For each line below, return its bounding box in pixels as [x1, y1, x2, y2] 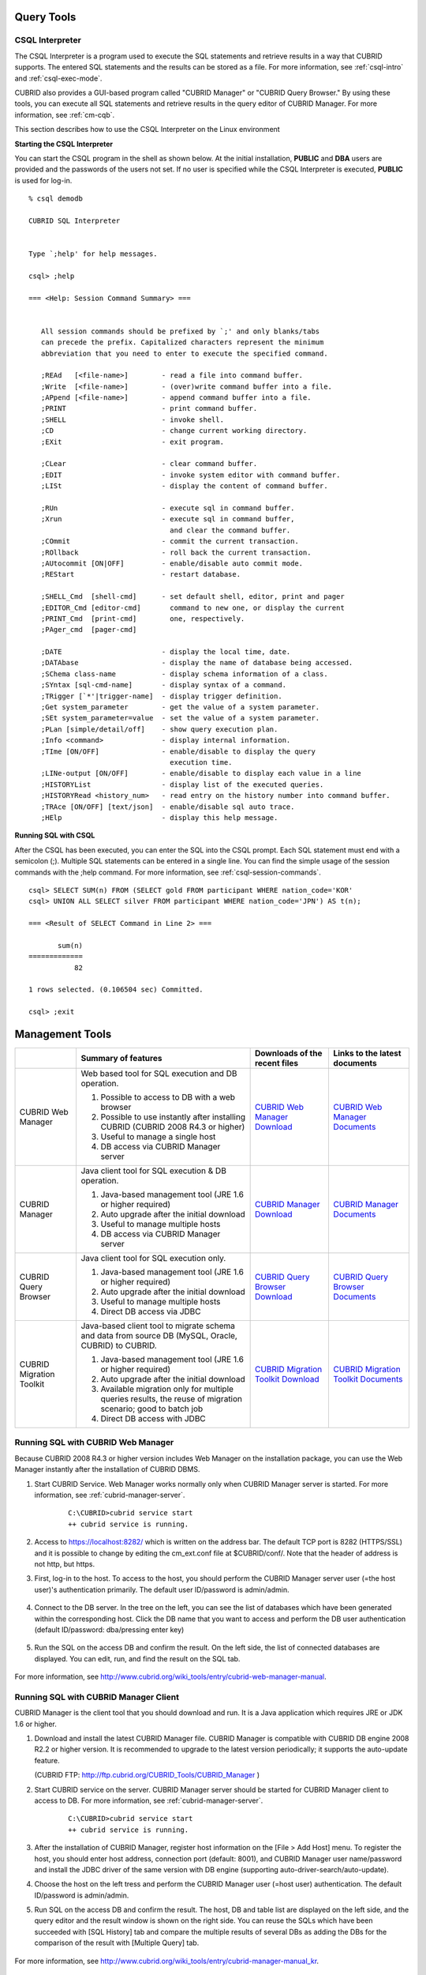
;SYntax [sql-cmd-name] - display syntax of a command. [40, 680, 287, 690]
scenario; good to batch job [100, 1403, 204, 1414]
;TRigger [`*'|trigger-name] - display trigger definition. [40, 691, 283, 701]
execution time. [170, 758, 233, 766]
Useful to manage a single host [100, 1131, 216, 1142]
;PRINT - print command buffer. [40, 404, 258, 413]
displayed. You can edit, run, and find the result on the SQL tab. [34, 1653, 241, 1663]
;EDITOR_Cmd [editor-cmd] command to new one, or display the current [40, 603, 345, 612]
